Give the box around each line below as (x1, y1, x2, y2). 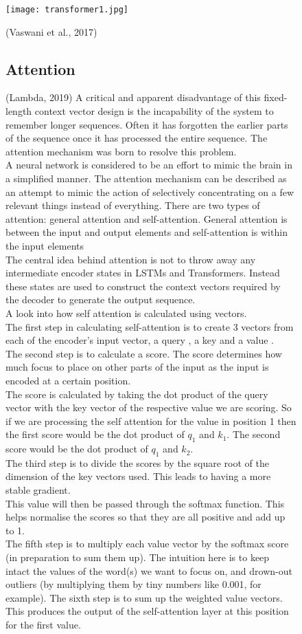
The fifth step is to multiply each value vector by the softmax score (5, 536, 289, 551)
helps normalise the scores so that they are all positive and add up (5, 510, 286, 524)
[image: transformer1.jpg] (5, 5, 128, 14)
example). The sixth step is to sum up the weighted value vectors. (5, 590, 283, 604)
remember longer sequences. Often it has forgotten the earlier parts (5, 117, 288, 131)
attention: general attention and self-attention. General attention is (5, 211, 288, 226)
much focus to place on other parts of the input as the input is (5, 360, 269, 374)
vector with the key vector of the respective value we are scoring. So (5, 400, 292, 415)
